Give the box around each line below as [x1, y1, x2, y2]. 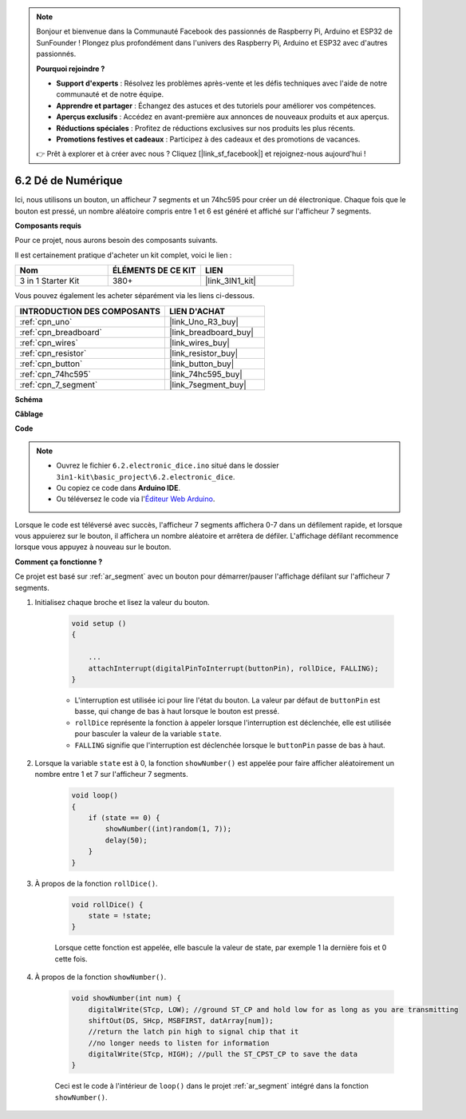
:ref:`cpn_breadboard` [19, 326, 103, 337]
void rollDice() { [71, 900, 144, 909]
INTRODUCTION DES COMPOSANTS [19, 305, 161, 317]
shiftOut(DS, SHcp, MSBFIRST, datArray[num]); [88, 1016, 274, 1025]
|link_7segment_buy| [168, 379, 247, 390]
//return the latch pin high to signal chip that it [88, 1027, 299, 1037]
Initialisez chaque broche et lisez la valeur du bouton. [34, 598, 211, 607]
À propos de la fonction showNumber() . [34, 972, 167, 982]
